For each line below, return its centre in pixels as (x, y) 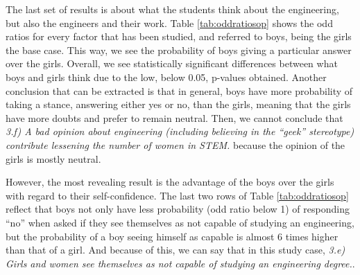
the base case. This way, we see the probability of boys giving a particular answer (179, 50)
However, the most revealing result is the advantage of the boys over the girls (170, 182)
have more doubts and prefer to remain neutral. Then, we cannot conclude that (174, 117)
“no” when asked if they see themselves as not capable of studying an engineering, (180, 222)
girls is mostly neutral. (53, 158)
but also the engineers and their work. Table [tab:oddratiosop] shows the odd (169, 23)
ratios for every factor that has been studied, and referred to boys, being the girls (179, 36)
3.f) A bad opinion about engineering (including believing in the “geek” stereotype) (180, 131)
